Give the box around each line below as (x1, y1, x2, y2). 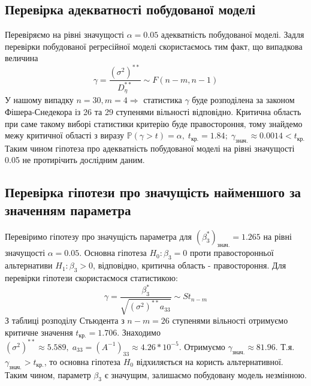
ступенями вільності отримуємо (172, 314, 288, 327)
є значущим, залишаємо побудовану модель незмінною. (104, 368, 307, 381)
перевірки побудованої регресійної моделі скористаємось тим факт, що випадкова (5, 40, 303, 52)
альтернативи (5, 259, 53, 272)
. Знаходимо (117, 325, 161, 338)
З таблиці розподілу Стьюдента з (5, 314, 125, 327)
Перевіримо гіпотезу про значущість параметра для (5, 230, 192, 242)
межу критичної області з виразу (5, 129, 125, 141)
